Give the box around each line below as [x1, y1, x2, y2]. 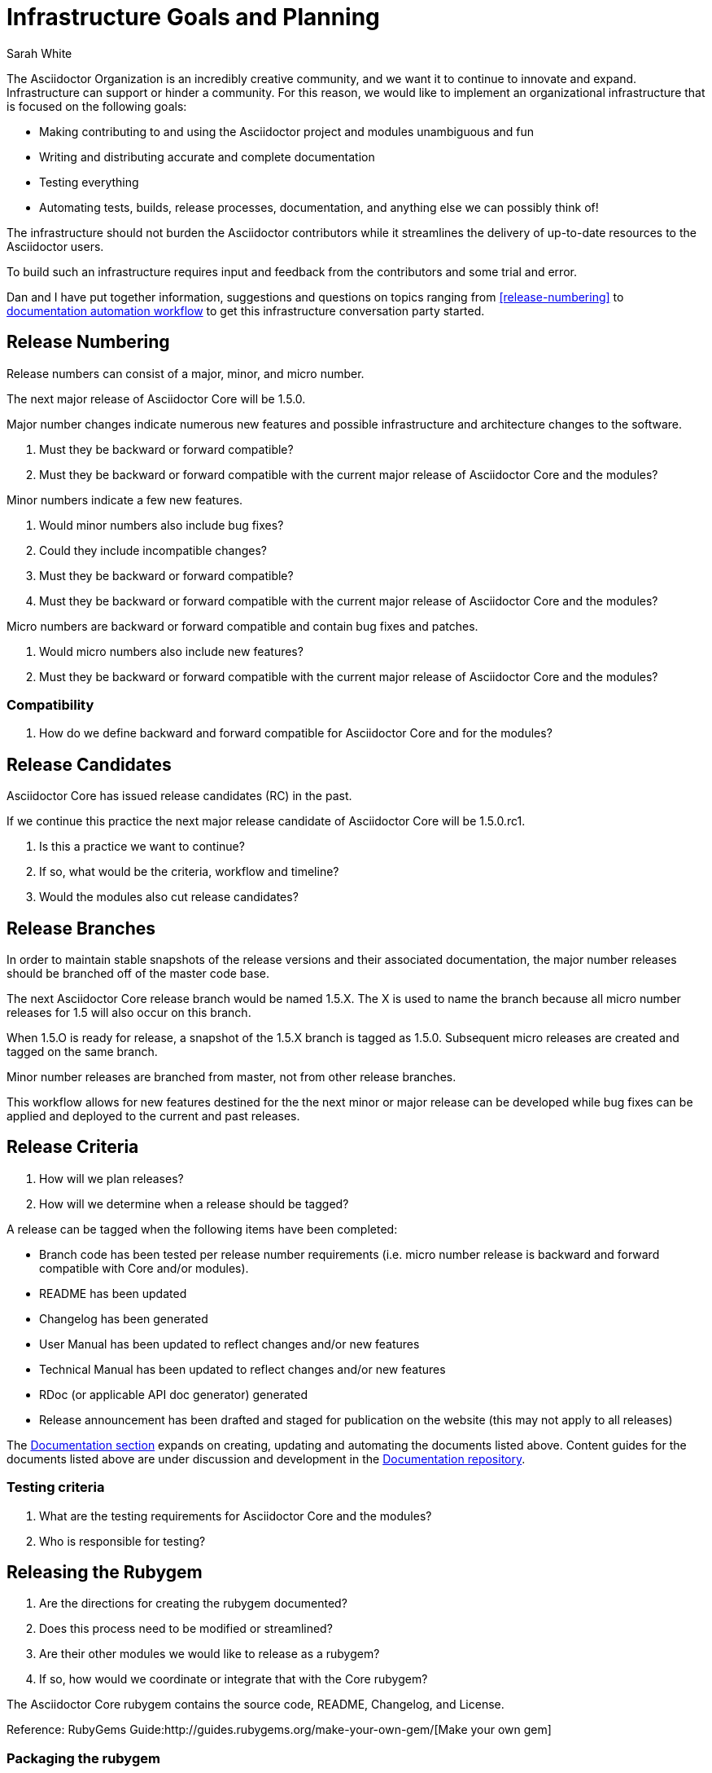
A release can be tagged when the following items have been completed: [7, 1221, 398, 1236]
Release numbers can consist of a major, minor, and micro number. [7, 366, 365, 381]
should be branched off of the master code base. [7, 966, 270, 981]
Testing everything [39, 174, 139, 189]
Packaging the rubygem [7, 1749, 160, 1766]
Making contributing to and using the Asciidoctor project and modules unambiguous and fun [39, 124, 535, 139]
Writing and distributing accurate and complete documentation [39, 149, 375, 164]
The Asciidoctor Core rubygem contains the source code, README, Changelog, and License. [7, 1697, 505, 1712]
